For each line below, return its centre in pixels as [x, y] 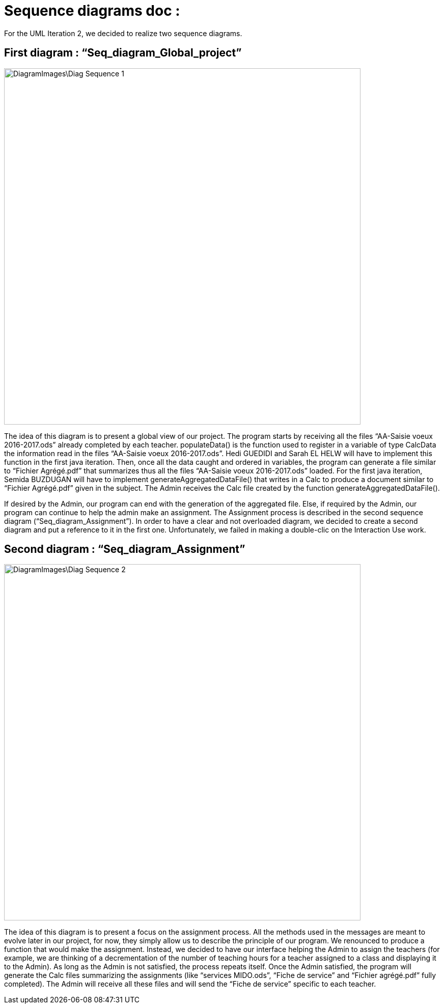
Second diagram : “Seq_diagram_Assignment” [125, 549]
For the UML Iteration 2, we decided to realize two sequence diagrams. [123, 33]
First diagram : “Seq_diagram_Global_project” [123, 53]
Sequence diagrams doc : [92, 11]
